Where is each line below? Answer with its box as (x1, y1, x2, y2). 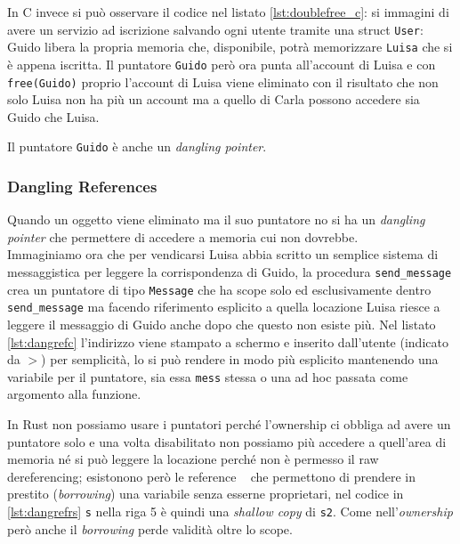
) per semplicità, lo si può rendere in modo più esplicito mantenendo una (41, 350, 439, 369)
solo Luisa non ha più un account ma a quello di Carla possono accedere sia (7, 90, 420, 109)
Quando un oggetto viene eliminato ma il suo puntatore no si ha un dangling (7, 210, 425, 229)
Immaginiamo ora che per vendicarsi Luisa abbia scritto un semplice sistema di (7, 245, 439, 264)
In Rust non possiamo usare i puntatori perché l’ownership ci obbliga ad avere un (7, 415, 451, 434)
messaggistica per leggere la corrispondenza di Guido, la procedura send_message (7, 263, 452, 281)
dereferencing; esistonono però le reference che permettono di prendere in (7, 467, 416, 485)
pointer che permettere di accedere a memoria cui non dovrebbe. (7, 227, 359, 246)
